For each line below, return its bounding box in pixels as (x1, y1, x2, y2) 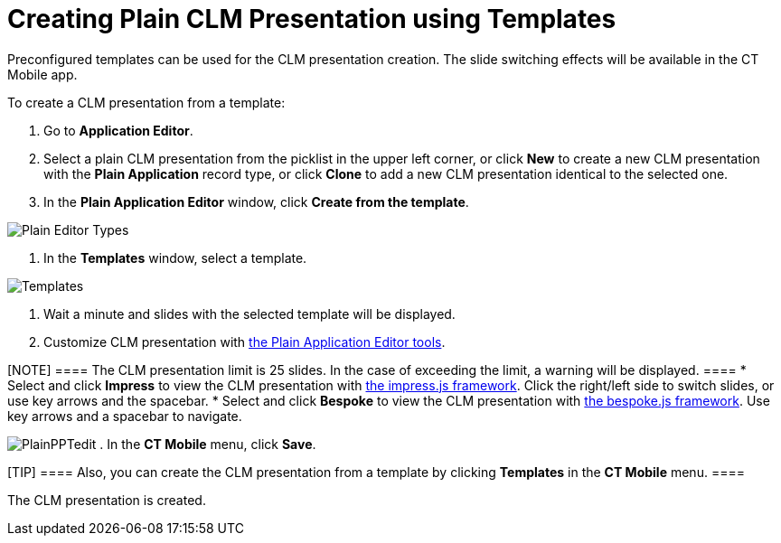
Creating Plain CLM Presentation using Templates (7, 4, 616, 34)
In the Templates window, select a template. (43, 249, 307, 266)
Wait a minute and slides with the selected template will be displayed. (43, 305, 456, 322)
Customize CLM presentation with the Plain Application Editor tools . (43, 333, 446, 350)
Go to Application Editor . (43, 122, 193, 138)
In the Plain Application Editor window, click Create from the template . (43, 193, 469, 210)
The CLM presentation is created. (7, 492, 206, 508)
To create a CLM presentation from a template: (7, 94, 286, 110)
